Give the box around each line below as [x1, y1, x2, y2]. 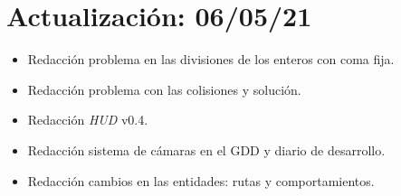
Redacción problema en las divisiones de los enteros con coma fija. [27, 50, 395, 69]
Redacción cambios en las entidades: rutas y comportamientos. [27, 171, 375, 190]
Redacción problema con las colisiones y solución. [27, 79, 301, 98]
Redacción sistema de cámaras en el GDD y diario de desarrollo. [27, 140, 386, 159]
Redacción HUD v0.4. [27, 110, 148, 129]
